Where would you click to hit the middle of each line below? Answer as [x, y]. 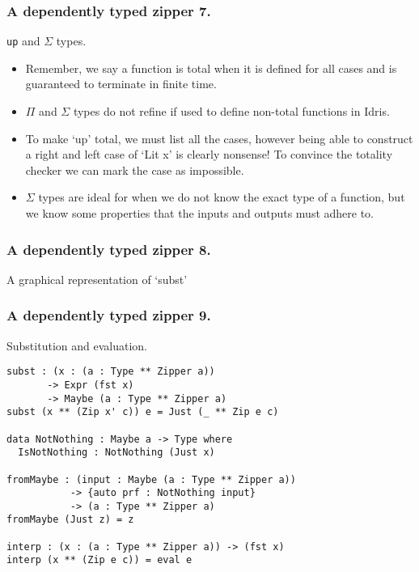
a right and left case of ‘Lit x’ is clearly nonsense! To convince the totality [209, 154]
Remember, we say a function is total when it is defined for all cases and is [211, 68]
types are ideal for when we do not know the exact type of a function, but [222, 197]
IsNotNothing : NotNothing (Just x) [116, 453]
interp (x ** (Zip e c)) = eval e [99, 560]
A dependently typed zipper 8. [109, 249]
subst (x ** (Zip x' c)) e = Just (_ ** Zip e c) [143, 412]
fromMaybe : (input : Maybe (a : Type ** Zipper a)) [151, 479]
